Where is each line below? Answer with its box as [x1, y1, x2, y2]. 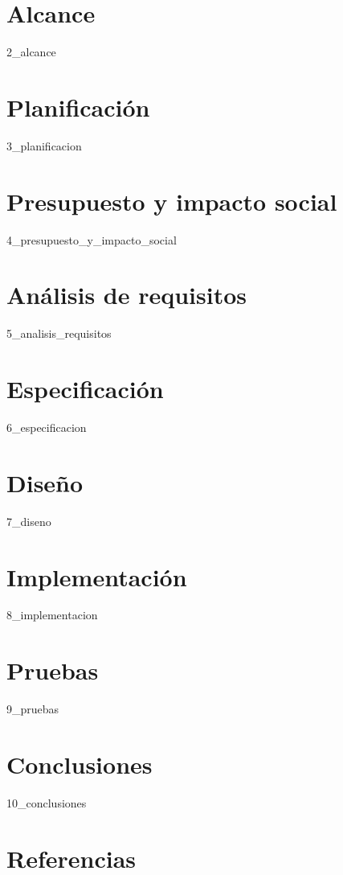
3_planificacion [6, 137, 82, 154]
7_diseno [6, 512, 51, 529]
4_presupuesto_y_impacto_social [6, 231, 177, 248]
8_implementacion [6, 606, 98, 623]
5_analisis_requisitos [6, 325, 112, 342]
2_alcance [6, 43, 56, 60]
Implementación [6, 560, 187, 593]
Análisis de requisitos [6, 278, 247, 311]
